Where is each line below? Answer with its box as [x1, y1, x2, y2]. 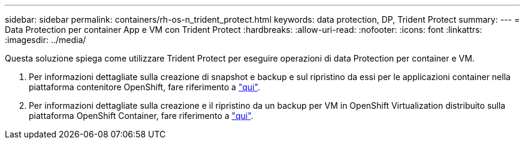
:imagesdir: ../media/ [5, 35, 86, 45]
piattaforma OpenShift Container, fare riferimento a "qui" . [29, 111, 254, 121]
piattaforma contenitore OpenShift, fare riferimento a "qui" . [29, 82, 260, 92]
